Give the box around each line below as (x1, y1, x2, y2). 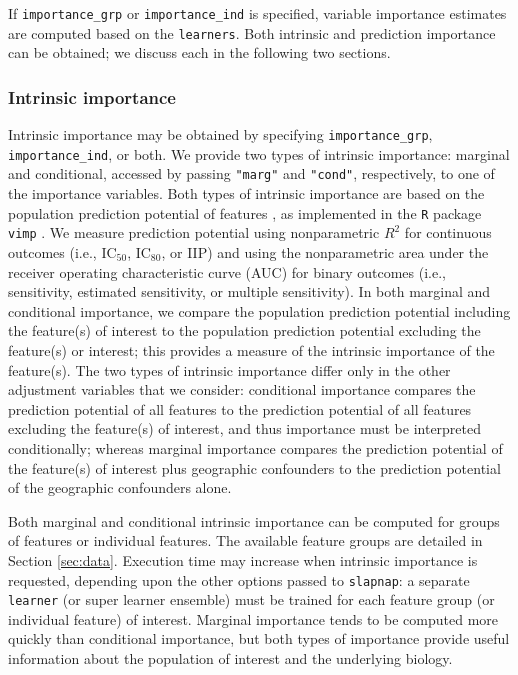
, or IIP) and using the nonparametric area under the (161, 242, 489, 262)
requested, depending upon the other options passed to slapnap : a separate (8, 569, 470, 590)
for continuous (404, 222, 492, 243)
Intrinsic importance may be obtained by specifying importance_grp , (8, 124, 433, 145)
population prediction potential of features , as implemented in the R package (8, 202, 482, 223)
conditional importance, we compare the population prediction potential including (8, 300, 511, 321)
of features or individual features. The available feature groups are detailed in (8, 530, 483, 551)
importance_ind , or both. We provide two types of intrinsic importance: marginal (8, 143, 510, 164)
